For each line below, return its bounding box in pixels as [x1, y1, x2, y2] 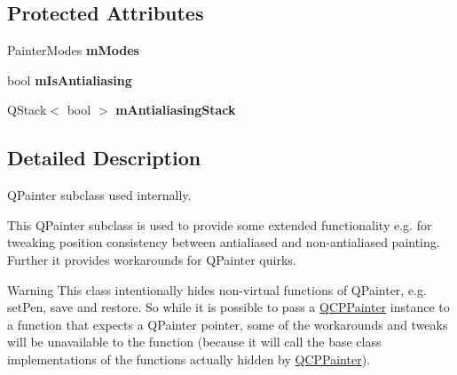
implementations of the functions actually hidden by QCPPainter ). [7, 349, 370, 368]
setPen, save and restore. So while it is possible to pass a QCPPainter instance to [7, 298, 450, 316]
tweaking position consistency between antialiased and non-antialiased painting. [7, 233, 440, 251]
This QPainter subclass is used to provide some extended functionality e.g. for [7, 215, 432, 234]
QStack [7, 100, 47, 119]
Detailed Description [7, 144, 201, 172]
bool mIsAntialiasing [7, 70, 132, 89]
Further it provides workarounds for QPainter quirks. [7, 250, 296, 268]
